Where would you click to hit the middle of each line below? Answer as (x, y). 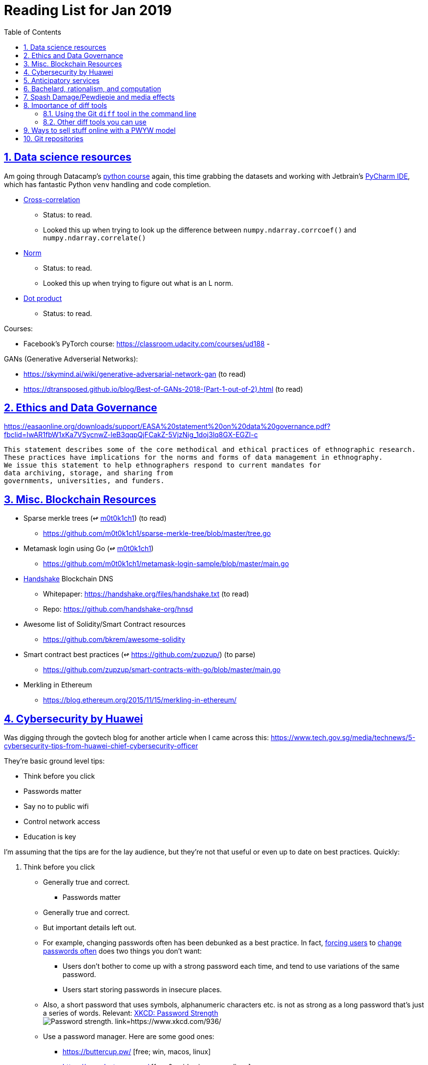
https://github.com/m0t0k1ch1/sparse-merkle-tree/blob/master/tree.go (157, 533)
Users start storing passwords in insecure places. (142, 990)
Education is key (50, 837)
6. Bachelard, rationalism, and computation (92, 88)
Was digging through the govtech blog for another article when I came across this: (137, 738)
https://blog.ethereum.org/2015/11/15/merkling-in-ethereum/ (140, 700)
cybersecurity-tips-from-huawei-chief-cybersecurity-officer (101, 746)
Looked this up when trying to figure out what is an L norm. (138, 283)
